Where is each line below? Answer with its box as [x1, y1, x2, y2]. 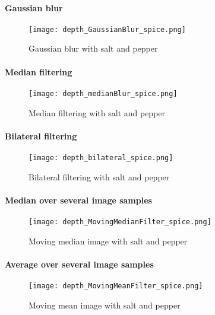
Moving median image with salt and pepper [29, 234, 188, 247]
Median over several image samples [5, 193, 152, 206]
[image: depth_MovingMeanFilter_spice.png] [29, 281, 203, 290]
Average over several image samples [5, 257, 154, 270]
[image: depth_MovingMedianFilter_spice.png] [29, 217, 211, 226]
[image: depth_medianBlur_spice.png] [29, 89, 178, 98]
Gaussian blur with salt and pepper [29, 42, 158, 55]
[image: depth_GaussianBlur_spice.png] [29, 25, 186, 34]
